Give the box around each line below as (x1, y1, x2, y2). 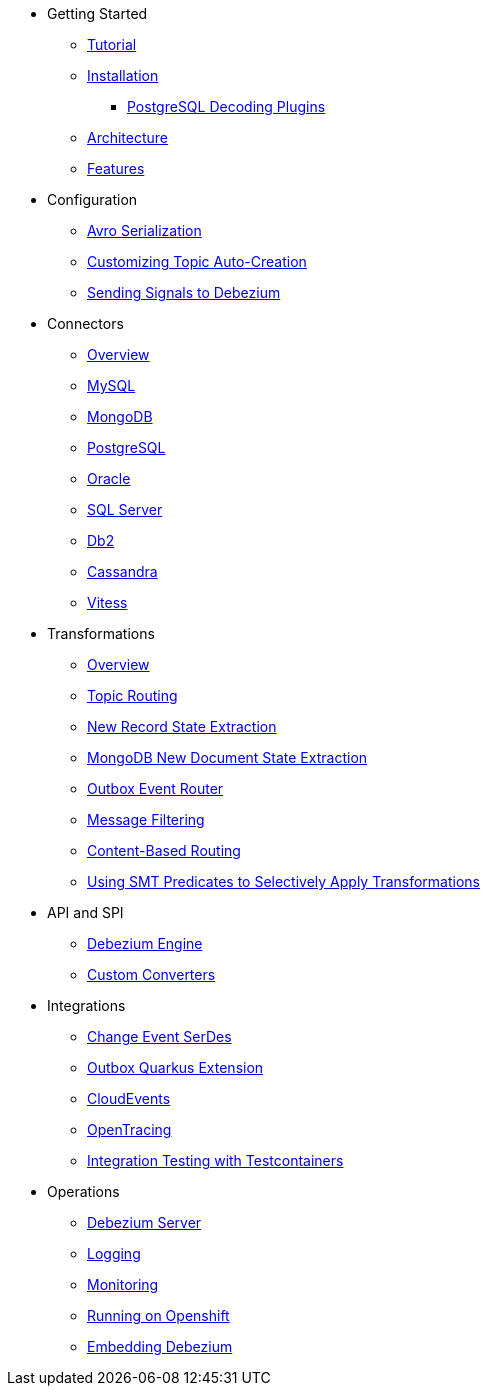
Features (87, 160, 145, 177)
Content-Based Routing (87, 842, 241, 859)
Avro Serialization (87, 222, 202, 239)
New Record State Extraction (87, 718, 277, 735)
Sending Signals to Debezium (87, 284, 281, 301)
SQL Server (87, 501, 163, 518)
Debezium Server (87, 1214, 202, 1231)
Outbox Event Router (87, 780, 224, 797)
